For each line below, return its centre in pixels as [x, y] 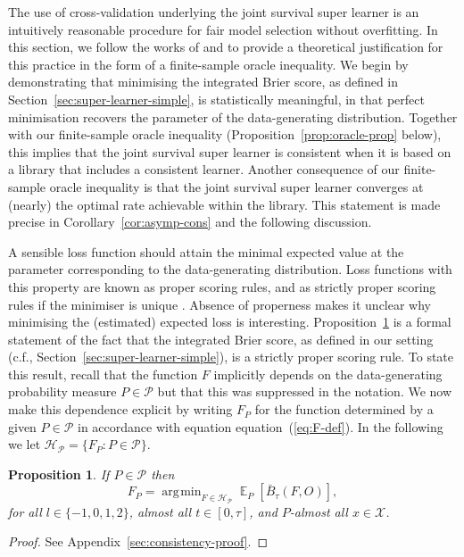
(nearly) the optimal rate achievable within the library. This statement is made [224, 204]
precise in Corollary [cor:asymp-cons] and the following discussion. [190, 222]
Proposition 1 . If [59, 474]
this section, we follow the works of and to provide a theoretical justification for [226, 47]
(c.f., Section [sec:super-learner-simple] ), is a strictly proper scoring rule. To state [231, 357]
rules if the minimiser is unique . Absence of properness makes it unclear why [220, 304]
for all [25, 511]
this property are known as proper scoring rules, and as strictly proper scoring [222, 286]
